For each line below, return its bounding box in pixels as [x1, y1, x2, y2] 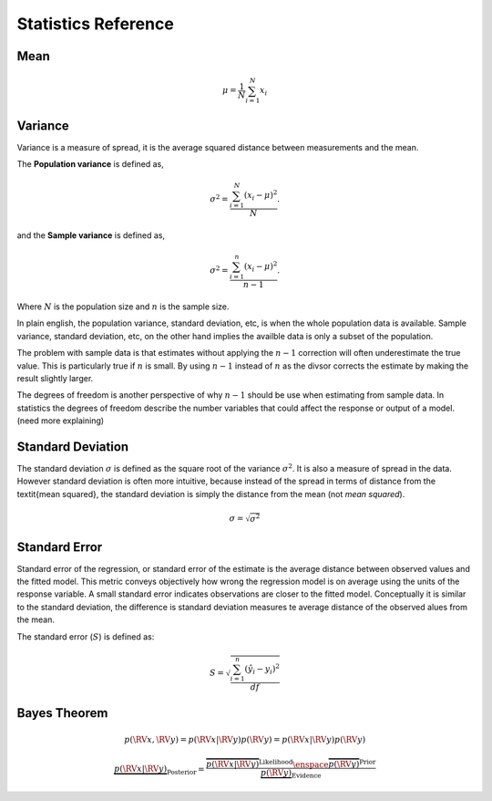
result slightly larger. [16, 372, 94, 383]
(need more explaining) [16, 415, 105, 426]
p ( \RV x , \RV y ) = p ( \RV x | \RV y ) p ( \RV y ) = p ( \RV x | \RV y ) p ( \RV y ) [124, 734, 366, 745]
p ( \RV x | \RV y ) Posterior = [114, 764, 205, 776]
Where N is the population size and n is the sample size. [16, 301, 230, 312]
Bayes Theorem [16, 705, 108, 721]
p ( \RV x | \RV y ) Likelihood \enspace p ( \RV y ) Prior [206, 757, 376, 770]
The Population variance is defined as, [16, 159, 164, 170]
